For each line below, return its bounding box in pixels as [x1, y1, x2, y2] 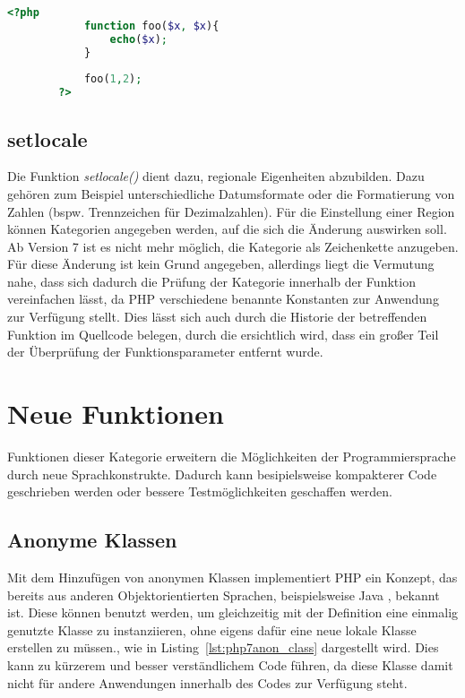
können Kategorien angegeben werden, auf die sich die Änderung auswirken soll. [7, 220, 447, 238]
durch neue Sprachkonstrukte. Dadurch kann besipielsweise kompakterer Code [7, 464, 437, 483]
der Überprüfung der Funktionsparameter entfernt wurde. [7, 342, 323, 361]
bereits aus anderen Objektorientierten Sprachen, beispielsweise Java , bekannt [7, 585, 440, 604]
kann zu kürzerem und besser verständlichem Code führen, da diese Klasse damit [7, 655, 453, 674]
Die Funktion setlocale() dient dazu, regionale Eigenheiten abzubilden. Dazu [7, 167, 425, 185]
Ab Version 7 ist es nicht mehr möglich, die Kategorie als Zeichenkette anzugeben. [7, 237, 459, 255]
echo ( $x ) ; [109, 32, 168, 46]
